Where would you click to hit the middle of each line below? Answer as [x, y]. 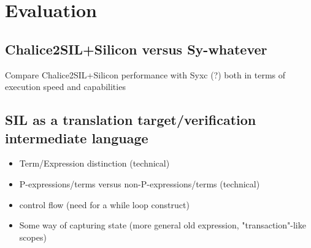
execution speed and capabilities [65, 87]
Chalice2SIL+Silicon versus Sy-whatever [136, 49]
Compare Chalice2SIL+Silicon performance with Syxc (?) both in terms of [145, 74]
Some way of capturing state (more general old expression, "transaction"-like [163, 225]
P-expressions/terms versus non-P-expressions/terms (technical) [140, 183]
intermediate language [77, 137]
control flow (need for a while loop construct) [104, 204]
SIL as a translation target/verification [131, 120]
